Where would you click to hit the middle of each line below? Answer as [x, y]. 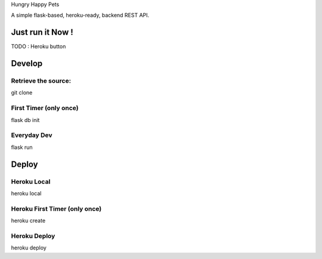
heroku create [28, 221]
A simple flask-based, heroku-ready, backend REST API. [80, 15]
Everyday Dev [32, 135]
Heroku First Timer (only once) [56, 208]
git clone [22, 93]
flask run [22, 147]
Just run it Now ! [42, 32]
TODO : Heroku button [38, 46]
